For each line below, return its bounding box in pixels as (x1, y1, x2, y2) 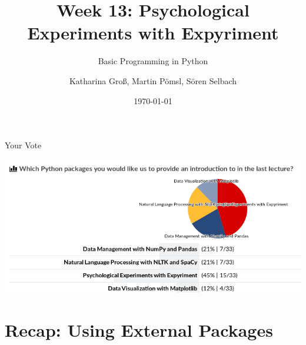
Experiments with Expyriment (27, 21, 279, 45)
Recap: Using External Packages (5, 318, 273, 342)
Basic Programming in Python (98, 55, 208, 67)
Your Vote (5, 139, 42, 151)
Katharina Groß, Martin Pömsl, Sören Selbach (69, 74, 237, 87)
